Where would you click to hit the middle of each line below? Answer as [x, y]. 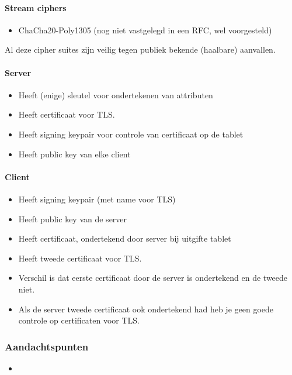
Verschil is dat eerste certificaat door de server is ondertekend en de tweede [153, 278]
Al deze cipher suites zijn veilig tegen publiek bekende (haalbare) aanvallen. [140, 49]
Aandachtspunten [47, 346]
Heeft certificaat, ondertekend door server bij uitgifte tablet [125, 238]
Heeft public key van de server [73, 219]
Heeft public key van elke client [74, 154]
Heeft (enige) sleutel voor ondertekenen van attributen [116, 94]
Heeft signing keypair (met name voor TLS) [97, 199]
